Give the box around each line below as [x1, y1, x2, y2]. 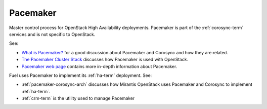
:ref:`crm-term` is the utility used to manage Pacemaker [21, 95, 135, 101]
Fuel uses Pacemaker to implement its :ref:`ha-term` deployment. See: [9, 72, 152, 78]
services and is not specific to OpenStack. [9, 31, 96, 37]
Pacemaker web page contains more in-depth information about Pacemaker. [21, 63, 178, 69]
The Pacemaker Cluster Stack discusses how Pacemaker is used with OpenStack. [21, 57, 188, 63]
